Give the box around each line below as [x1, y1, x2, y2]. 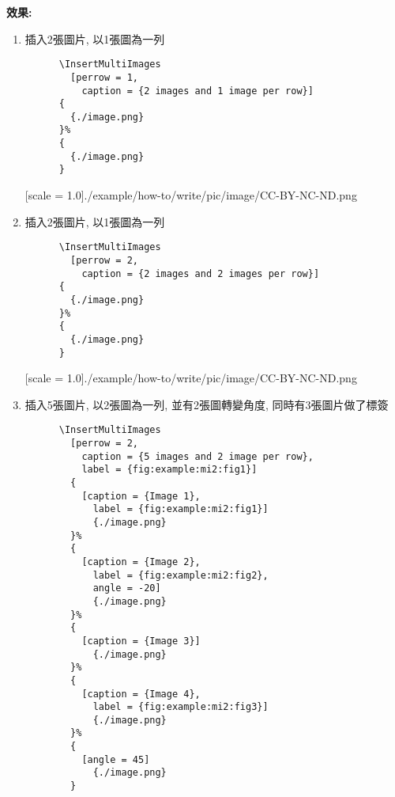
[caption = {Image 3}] [81, 635, 201, 647]
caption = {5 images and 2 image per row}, [81, 450, 314, 462]
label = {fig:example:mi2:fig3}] [92, 701, 269, 713]
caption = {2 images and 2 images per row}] [81, 268, 320, 279]
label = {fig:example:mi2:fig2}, [92, 569, 269, 581]
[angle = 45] [81, 753, 150, 765]
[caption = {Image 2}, [81, 556, 201, 567]
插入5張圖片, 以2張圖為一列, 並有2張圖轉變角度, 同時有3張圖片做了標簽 [24, 396, 389, 412]
